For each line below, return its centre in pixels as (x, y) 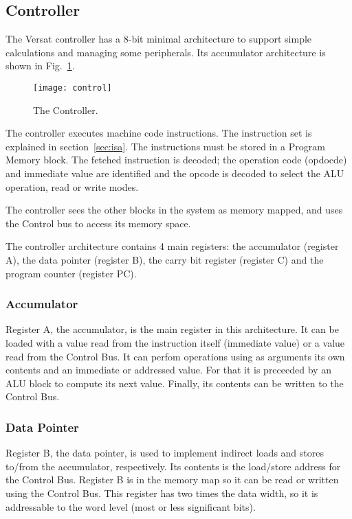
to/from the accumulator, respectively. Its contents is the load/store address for (173, 466)
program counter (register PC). (71, 273)
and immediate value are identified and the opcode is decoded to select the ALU (175, 173)
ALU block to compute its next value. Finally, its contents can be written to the (175, 383)
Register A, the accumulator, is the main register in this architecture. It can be (172, 329)
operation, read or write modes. (72, 186)
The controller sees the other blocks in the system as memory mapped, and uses (174, 210)
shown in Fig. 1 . (40, 66)
